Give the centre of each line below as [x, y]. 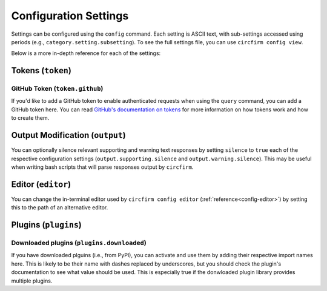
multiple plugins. [32, 281]
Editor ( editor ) [41, 184]
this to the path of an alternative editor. [60, 208]
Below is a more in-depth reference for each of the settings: [86, 53]
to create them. [30, 118]
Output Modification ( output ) [69, 135]
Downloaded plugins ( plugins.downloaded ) [79, 243]
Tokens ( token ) [41, 70]
